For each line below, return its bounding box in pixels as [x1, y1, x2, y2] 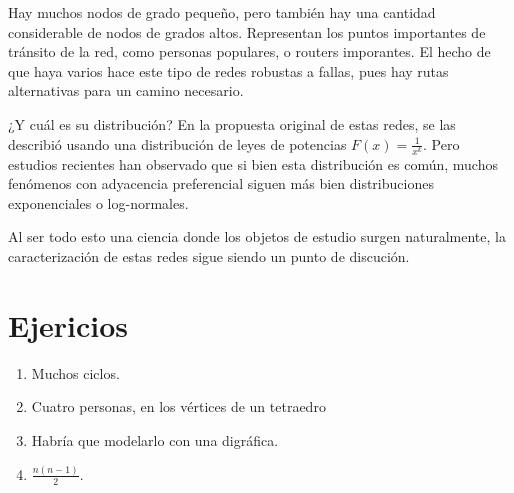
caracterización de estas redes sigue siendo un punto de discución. [8, 246, 410, 267]
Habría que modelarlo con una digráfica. [31, 429, 279, 450]
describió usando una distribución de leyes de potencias [8, 133, 347, 154]
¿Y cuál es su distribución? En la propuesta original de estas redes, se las [8, 113, 456, 134]
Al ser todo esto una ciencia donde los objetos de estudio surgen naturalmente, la [8, 226, 506, 247]
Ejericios [8, 304, 129, 345]
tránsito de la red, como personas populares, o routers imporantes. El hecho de [8, 41, 491, 62]
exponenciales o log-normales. [8, 192, 189, 213]
